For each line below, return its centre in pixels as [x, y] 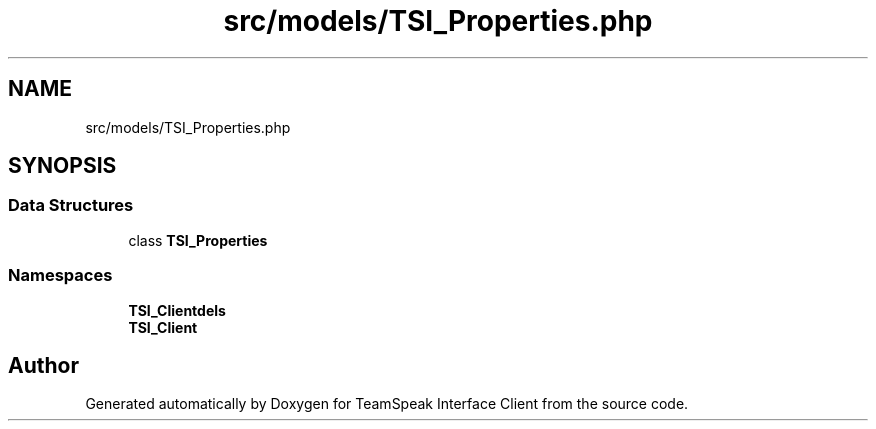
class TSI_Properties [198, 240]
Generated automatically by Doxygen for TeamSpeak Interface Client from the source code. [387, 404]
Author [43, 365]
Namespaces [60, 275]
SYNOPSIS [62, 166]
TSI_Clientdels [177, 310]
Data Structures [71, 205]
